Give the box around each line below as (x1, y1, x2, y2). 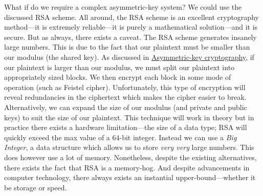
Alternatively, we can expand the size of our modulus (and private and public (4, 101, 247, 112)
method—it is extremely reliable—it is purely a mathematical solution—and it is (4, 21, 258, 32)
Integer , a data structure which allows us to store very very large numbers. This (4, 142, 254, 153)
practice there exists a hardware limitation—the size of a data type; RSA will (4, 122, 247, 133)
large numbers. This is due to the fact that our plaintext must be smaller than (4, 41, 250, 52)
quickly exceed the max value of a (4, 132, 110, 142)
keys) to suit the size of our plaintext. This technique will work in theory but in (4, 112, 254, 122)
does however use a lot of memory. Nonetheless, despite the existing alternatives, (4, 151, 257, 162)
